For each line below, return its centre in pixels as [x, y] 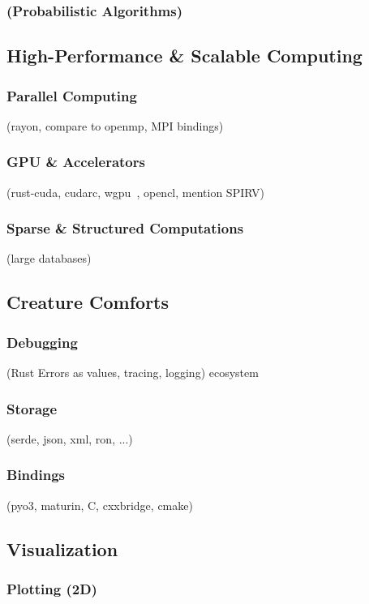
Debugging [42, 342]
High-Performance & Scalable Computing [184, 56]
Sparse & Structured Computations [125, 228]
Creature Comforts [88, 302]
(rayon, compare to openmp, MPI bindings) [115, 125]
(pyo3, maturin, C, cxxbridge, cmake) [100, 505]
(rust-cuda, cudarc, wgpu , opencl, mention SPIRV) [135, 192]
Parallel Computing [72, 95]
